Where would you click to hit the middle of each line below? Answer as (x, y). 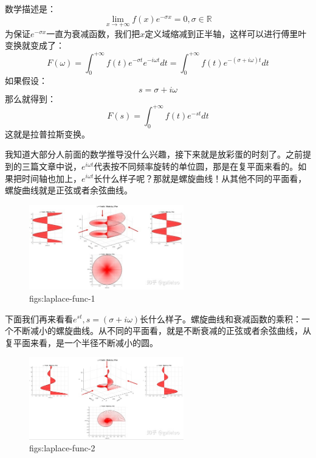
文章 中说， (60, 166)
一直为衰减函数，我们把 (93, 33)
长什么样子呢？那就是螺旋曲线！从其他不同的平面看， (200, 178)
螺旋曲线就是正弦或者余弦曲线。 (69, 190)
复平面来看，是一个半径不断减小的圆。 (81, 342)
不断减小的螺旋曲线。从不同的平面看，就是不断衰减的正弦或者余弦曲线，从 (162, 331)
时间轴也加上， (51, 178)
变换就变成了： (35, 45)
